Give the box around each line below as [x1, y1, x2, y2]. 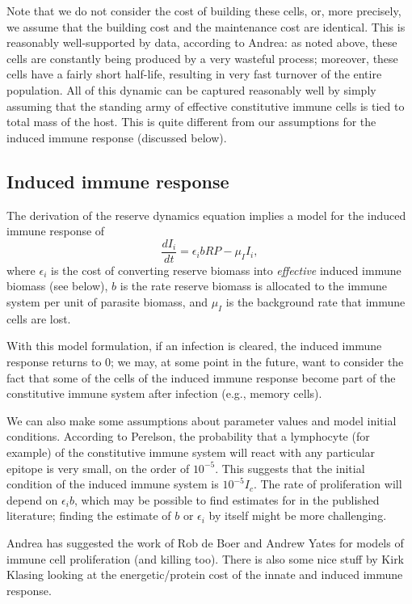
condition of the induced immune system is [6, 475, 219, 492]
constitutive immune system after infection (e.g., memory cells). [6, 385, 322, 402]
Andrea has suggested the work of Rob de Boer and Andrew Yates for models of [6, 534, 404, 551]
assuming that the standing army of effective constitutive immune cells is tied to [6, 97, 405, 114]
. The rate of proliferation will [253, 475, 402, 492]
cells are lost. [6, 310, 71, 327]
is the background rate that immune [225, 293, 406, 310]
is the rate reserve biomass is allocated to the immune [120, 277, 387, 294]
